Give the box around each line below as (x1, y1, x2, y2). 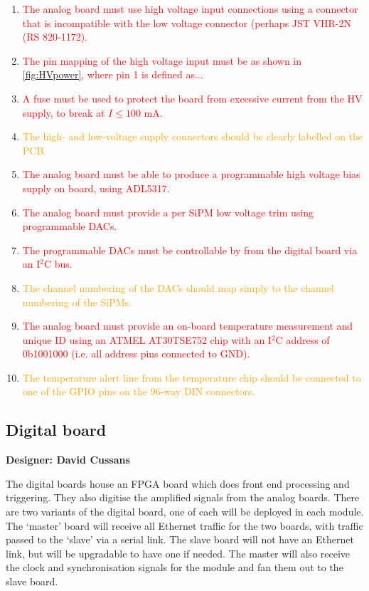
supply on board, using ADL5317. (22, 180, 170, 195)
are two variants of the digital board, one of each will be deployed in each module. (6, 504, 364, 519)
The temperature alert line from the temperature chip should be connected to (22, 370, 361, 385)
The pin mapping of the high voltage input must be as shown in (22, 53, 302, 68)
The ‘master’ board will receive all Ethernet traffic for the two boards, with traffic (6, 518, 363, 533)
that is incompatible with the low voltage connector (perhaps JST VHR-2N (22, 15, 352, 30)
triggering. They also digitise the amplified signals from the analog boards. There (6, 490, 360, 505)
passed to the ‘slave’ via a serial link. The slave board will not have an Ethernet (6, 532, 354, 547)
